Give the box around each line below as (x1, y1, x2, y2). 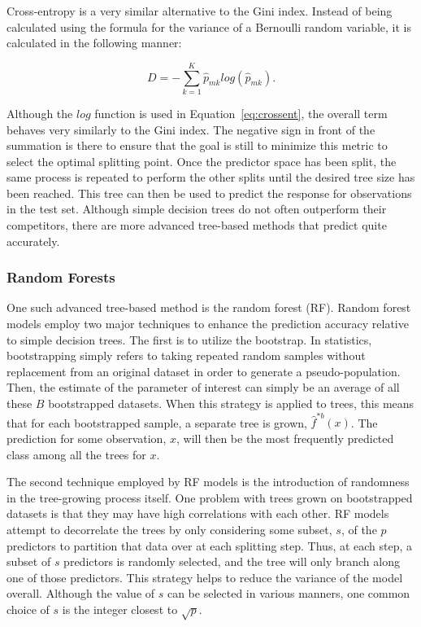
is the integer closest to (62, 600, 178, 617)
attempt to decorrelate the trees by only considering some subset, (7, 520, 332, 537)
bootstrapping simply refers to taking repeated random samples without (7, 347, 366, 364)
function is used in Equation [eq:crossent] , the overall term (94, 104, 388, 121)
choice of (7, 600, 50, 617)
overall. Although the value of (7, 585, 155, 602)
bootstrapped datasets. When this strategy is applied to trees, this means (48, 395, 414, 412)
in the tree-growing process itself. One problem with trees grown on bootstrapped (7, 489, 413, 506)
